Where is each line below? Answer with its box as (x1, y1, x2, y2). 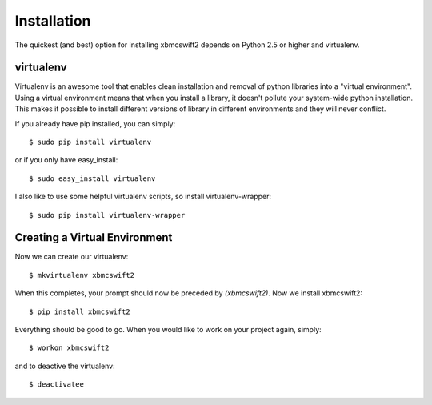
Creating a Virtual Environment (14, 231, 173, 244)
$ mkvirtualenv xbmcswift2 (29, 271, 135, 279)
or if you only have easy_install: (14, 155, 118, 165)
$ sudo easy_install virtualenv (29, 174, 156, 183)
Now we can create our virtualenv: (14, 252, 129, 262)
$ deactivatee (29, 380, 84, 389)
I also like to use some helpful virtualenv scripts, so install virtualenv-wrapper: (14, 192, 272, 202)
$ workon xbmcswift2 (29, 343, 110, 352)
